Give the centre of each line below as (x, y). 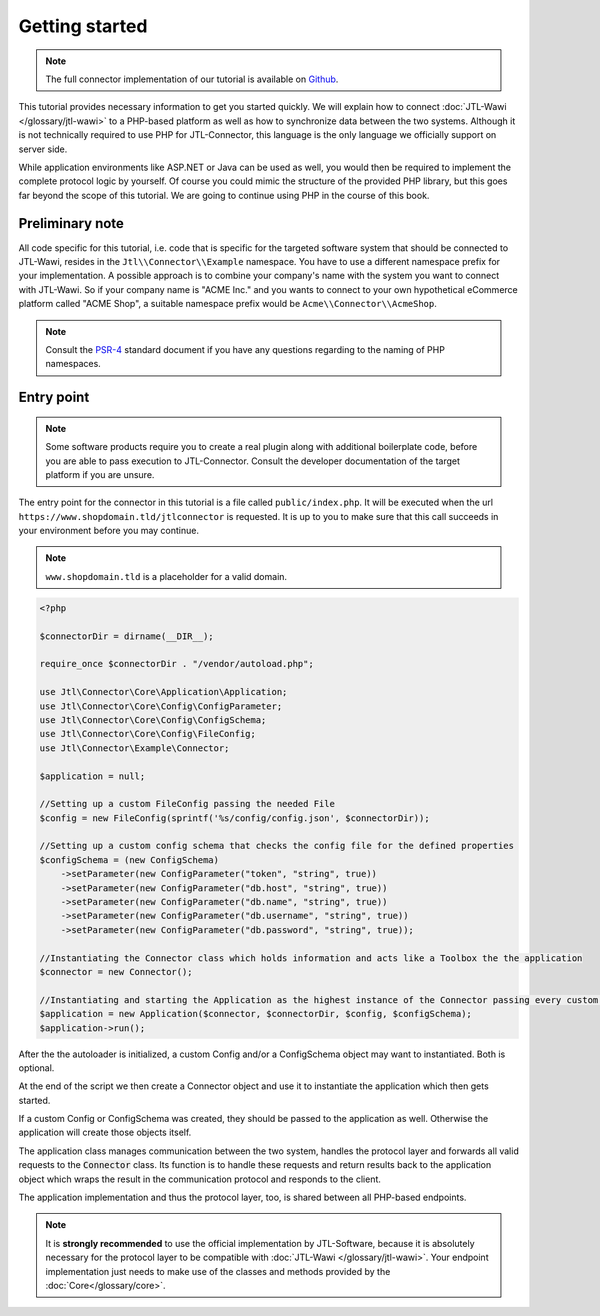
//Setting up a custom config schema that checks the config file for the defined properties (277, 846)
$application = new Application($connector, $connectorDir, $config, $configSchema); (255, 1014)
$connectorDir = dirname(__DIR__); (126, 636)
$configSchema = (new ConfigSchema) (129, 859)
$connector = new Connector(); (116, 971)
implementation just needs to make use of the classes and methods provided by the (218, 1271)
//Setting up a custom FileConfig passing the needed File (187, 804)
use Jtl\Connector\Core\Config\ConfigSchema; (153, 719)
